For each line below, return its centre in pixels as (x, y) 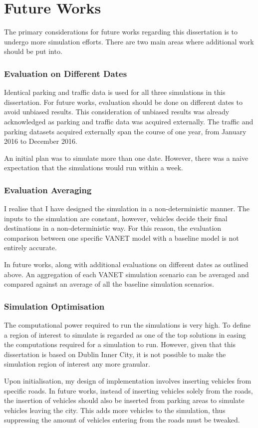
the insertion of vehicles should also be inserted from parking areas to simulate (124, 400)
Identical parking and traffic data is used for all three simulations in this (115, 92)
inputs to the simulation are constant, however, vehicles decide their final (116, 218)
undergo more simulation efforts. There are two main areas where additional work (129, 41)
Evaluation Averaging (48, 190)
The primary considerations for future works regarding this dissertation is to (121, 32)
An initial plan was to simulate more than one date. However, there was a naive (126, 158)
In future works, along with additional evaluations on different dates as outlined (126, 264)
